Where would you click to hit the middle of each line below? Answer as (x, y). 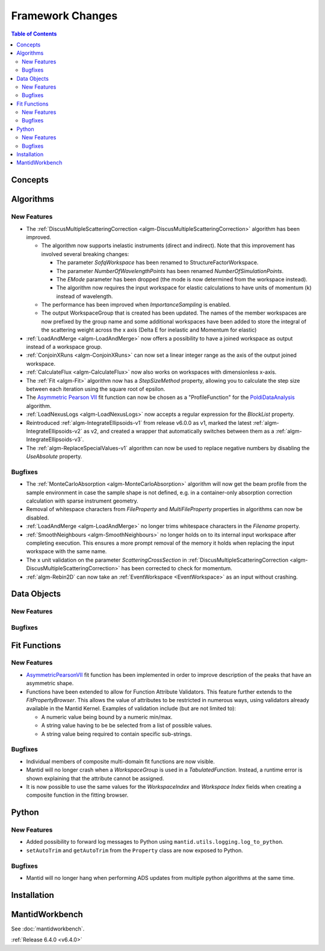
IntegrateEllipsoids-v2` (54, 431)
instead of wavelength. (85, 296)
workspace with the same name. (67, 551)
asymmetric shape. (50, 683)
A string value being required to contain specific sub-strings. (116, 734)
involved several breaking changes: (85, 254)
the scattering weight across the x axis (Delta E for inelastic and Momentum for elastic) (149, 330)
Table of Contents (34, 34)
